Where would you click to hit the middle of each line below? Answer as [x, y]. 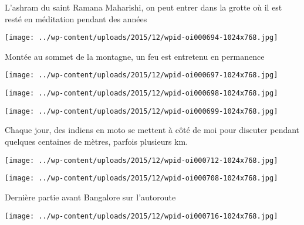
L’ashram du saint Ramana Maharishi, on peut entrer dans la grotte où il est [143, 7]
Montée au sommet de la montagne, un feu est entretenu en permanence [135, 56]
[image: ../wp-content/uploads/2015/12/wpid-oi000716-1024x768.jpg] [141, 216]
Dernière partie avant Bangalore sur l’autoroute [90, 197]
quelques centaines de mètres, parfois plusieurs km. [97, 141]
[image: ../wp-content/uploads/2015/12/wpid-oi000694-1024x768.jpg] [141, 38]
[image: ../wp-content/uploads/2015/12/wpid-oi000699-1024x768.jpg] [141, 111]
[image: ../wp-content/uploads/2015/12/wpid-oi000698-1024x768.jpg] [141, 93]
